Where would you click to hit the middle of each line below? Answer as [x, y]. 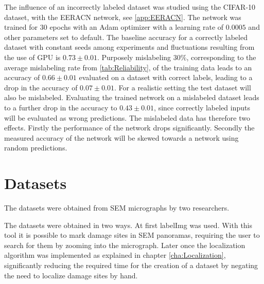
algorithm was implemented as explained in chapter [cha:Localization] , [115, 255]
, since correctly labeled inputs [202, 107]
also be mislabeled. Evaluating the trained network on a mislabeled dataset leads [132, 97]
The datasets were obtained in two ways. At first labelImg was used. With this [128, 225]
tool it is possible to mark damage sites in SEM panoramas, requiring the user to [132, 235]
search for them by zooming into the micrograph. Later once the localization [125, 245]
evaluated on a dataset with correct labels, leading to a [166, 77]
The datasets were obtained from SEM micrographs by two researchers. [117, 208]
